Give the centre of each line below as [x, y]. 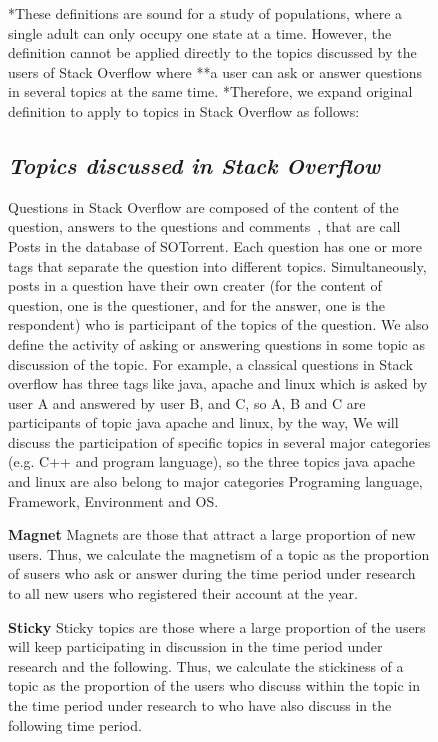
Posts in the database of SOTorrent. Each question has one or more [215, 245]
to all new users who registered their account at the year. [183, 593]
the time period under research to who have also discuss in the [200, 705]
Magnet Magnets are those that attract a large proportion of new [212, 534]
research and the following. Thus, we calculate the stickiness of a [206, 665]
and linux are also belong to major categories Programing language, [215, 481]
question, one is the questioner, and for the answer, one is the [196, 304]
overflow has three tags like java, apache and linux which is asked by [218, 383]
